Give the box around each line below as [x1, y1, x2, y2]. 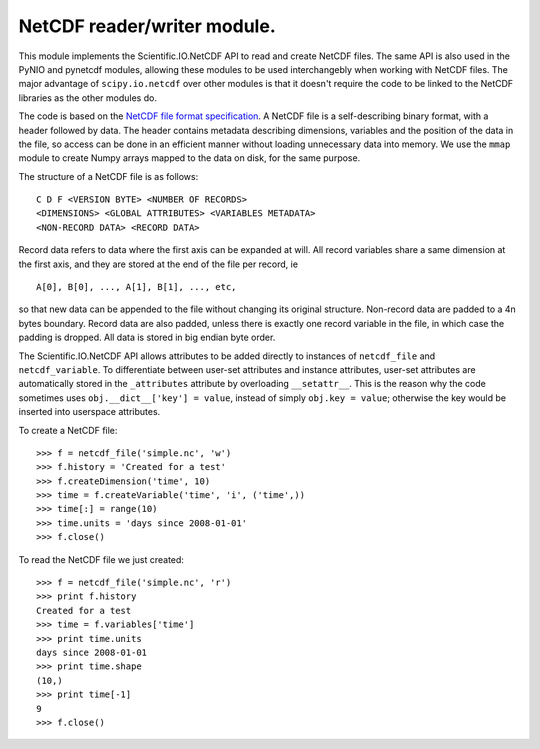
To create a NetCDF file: [18, 424, 118, 436]
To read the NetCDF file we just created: [18, 553, 185, 565]
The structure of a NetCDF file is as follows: [18, 170, 199, 182]
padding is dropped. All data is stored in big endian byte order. [18, 331, 276, 344]
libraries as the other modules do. [18, 91, 157, 104]
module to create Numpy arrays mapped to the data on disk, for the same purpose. [18, 152, 361, 164]
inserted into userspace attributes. [18, 406, 161, 418]
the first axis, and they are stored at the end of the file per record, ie [18, 258, 299, 270]
